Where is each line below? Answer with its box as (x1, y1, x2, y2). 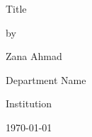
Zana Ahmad (6, 49, 62, 64)
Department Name (6, 72, 86, 87)
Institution (6, 96, 52, 111)
